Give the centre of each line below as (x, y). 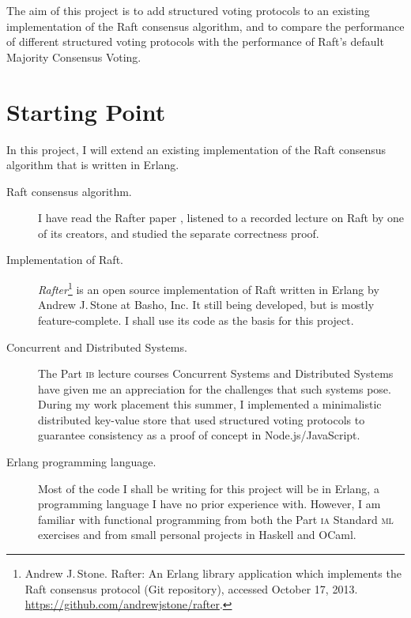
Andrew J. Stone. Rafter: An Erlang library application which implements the (213, 573)
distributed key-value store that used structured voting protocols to (202, 419)
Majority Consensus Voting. (74, 57)
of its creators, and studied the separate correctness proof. (179, 233)
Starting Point (86, 111)
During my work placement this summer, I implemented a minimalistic (210, 404)
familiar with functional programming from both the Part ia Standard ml (216, 519)
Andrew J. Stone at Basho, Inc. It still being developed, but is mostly (206, 305)
